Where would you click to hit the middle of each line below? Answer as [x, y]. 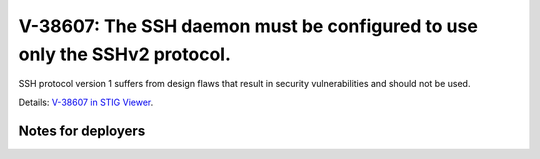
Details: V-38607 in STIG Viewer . [86, 102]
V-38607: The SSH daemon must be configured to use [248, 26]
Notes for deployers [82, 130]
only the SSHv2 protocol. [125, 54]
